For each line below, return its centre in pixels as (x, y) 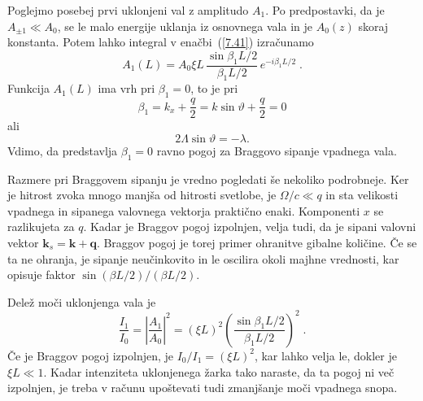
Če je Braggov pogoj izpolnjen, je (91, 355)
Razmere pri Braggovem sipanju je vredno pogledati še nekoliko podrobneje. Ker (208, 179)
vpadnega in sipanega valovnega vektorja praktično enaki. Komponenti (184, 210)
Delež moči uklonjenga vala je (82, 301)
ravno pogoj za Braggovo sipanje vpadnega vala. (277, 150)
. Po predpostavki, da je (325, 10)
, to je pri (214, 88)
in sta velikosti (362, 195)
